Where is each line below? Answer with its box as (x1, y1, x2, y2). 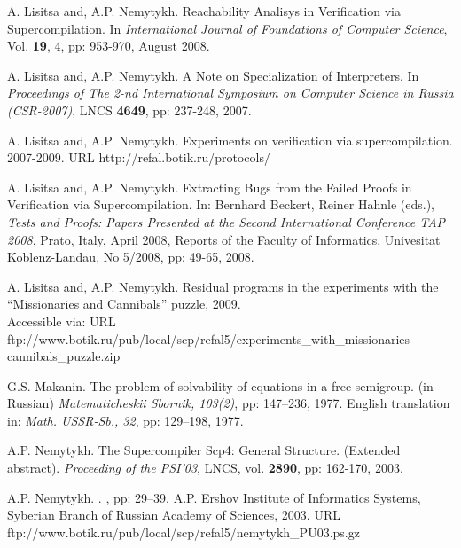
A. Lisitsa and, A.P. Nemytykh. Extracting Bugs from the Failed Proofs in (7, 177, 412, 196)
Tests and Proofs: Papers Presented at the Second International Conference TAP (7, 212, 446, 231)
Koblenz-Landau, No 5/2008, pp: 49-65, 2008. (7, 247, 254, 266)
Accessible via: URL (7, 311, 116, 330)
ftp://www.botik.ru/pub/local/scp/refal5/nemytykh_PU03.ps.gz (7, 522, 360, 541)
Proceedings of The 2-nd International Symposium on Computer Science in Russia (7, 83, 454, 102)
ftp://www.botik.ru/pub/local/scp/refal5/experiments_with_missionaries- (7, 329, 414, 348)
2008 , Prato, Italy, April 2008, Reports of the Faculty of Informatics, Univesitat (7, 230, 441, 248)
